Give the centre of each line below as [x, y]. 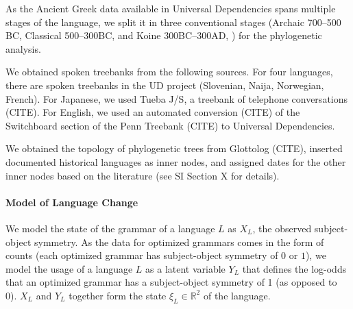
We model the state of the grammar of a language [110, 228]
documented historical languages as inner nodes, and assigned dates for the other [176, 161]
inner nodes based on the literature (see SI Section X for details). [143, 175]
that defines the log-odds [294, 268]
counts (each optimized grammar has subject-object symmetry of [142, 255]
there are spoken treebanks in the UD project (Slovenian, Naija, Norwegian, [165, 85]
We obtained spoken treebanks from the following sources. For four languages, [169, 72]
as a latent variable [185, 268]
